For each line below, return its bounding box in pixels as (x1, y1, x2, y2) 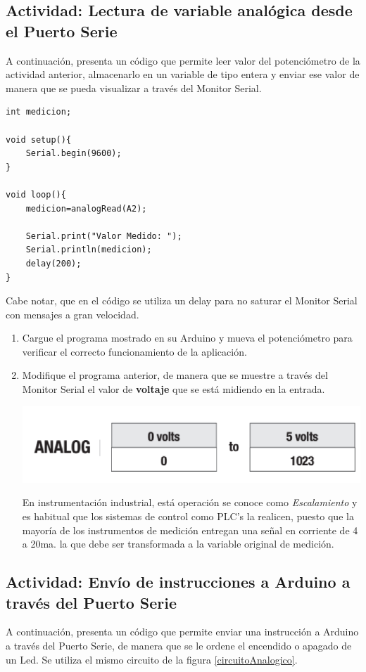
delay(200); (25, 258, 82, 269)
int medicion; (6, 107, 72, 117)
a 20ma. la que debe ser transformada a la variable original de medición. (22, 536, 334, 551)
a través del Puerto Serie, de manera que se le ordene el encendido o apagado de (6, 638, 352, 652)
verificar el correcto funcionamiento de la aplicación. (22, 344, 247, 358)
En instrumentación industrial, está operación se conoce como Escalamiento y (22, 495, 358, 510)
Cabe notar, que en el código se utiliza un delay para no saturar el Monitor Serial (6, 293, 358, 308)
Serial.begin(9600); (25, 148, 122, 159)
